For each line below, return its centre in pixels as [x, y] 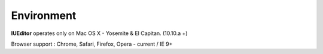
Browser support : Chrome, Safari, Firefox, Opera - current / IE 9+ [92, 44]
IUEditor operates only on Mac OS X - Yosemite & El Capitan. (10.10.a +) [99, 33]
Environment [44, 15]
